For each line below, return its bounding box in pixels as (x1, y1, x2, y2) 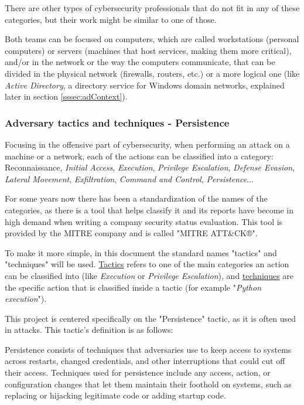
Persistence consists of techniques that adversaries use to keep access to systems (5, 343, 292, 355)
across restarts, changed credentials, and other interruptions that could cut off (5, 355, 285, 367)
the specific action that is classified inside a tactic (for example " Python (5, 281, 262, 293)
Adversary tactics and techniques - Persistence (5, 115, 230, 130)
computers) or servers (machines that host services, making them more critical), (5, 44, 292, 56)
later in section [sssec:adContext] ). (5, 90, 128, 103)
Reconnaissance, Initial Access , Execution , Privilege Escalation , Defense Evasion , (5, 161, 295, 173)
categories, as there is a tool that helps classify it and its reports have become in (5, 203, 294, 216)
